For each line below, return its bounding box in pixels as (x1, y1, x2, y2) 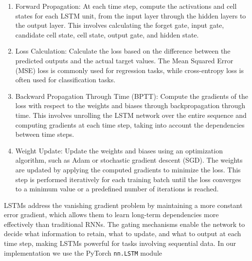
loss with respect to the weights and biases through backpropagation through (15, 100, 246, 111)
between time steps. (15, 129, 74, 139)
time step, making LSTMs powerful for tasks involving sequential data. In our (4, 238, 236, 248)
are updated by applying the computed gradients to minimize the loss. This (15, 164, 241, 174)
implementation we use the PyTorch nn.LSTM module (4, 247, 162, 258)
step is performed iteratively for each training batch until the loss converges (15, 174, 241, 184)
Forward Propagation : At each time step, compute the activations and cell (15, 1, 237, 11)
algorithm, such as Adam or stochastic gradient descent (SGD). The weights (15, 155, 243, 165)
